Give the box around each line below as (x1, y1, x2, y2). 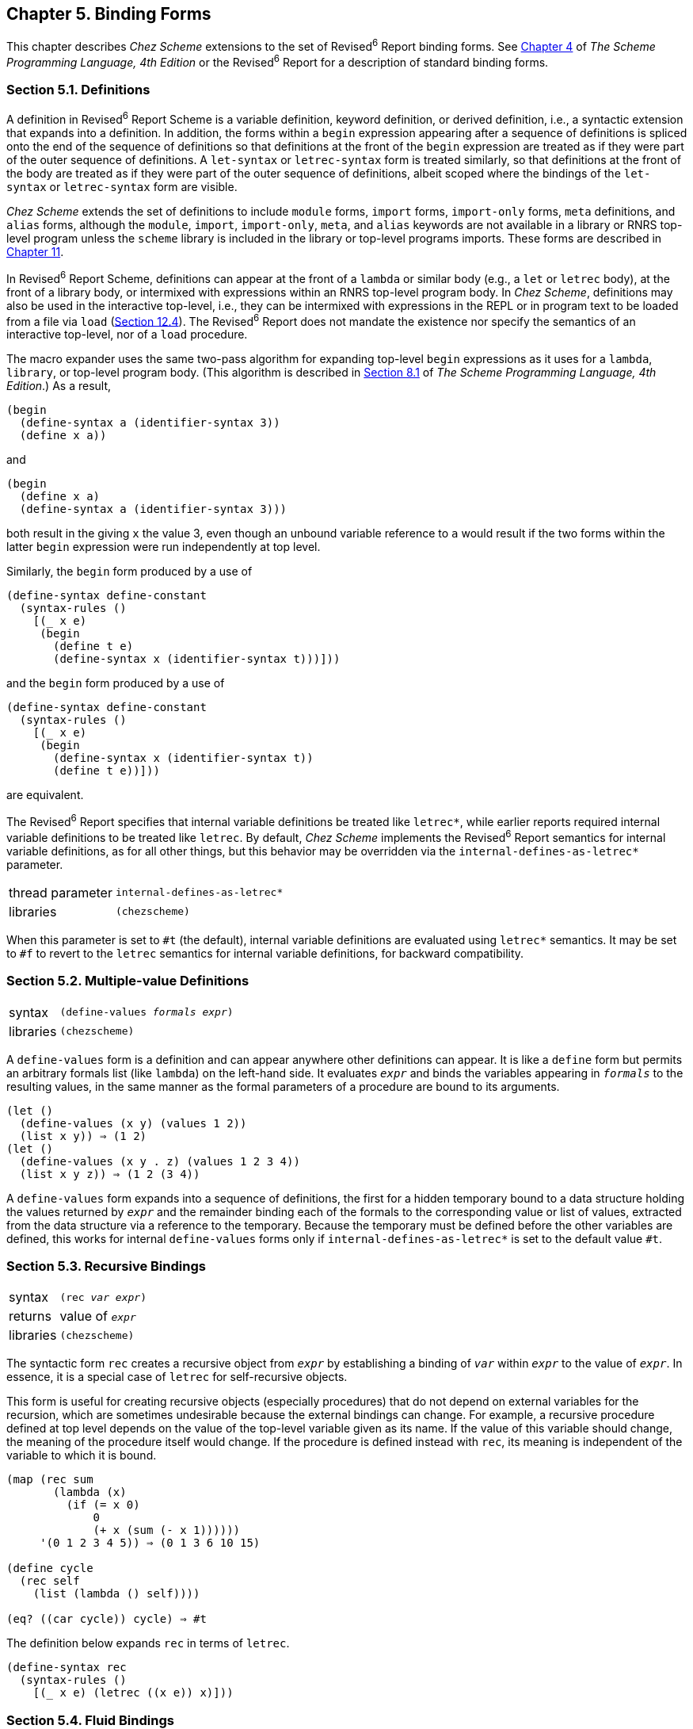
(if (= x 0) (66, 1498, 140, 1512)
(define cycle (6, 1562, 93, 1575)
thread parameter (9, 884, 112, 901)
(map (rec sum (6, 1473, 93, 1486)
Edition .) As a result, (6, 379, 112, 393)
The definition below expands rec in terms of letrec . (6, 1636, 290, 1651)
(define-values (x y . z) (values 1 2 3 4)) (19, 1154, 300, 1168)
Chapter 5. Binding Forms (6, 4, 211, 24)
